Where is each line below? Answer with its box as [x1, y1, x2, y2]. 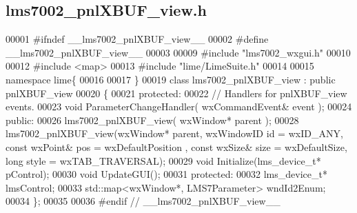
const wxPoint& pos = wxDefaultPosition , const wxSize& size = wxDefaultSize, [6, 139, 347, 154]
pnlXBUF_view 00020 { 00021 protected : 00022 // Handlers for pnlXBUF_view [6, 85, 347, 100]
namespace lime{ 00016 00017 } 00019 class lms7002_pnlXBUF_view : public [6, 72, 336, 86]
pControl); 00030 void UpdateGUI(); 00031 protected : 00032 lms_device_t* [6, 167, 327, 181]
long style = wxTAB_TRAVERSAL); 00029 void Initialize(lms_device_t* [6, 153, 321, 168]
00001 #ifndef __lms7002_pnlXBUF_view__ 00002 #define [6, 32, 269, 46]
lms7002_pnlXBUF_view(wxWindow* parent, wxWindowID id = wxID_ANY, [6, 126, 343, 141]
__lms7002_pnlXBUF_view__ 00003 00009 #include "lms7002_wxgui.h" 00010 [6, 45, 351, 59]
